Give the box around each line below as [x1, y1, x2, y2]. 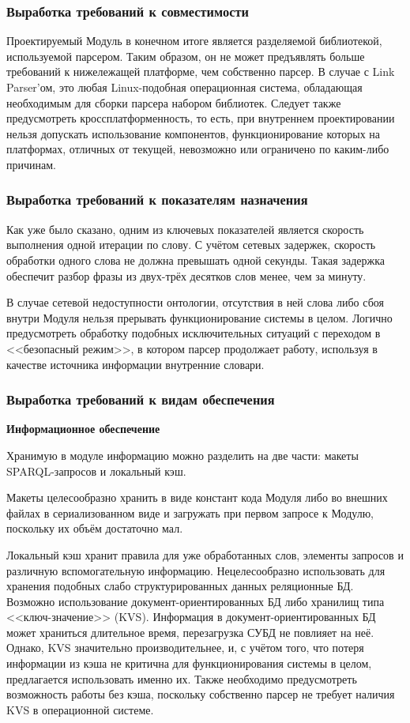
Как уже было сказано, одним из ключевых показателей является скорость [6, 220, 364, 237]
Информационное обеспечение [6, 420, 160, 437]
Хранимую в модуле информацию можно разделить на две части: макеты [6, 446, 359, 463]
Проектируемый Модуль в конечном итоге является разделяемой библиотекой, [6, 32, 382, 49]
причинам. [6, 156, 56, 172]
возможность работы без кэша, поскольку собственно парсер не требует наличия [6, 686, 395, 702]
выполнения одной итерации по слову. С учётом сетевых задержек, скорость [6, 236, 376, 253]
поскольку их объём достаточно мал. [6, 520, 183, 537]
